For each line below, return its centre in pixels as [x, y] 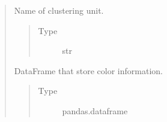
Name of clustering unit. [59, 10]
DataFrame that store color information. [88, 70]
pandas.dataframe [95, 110]
